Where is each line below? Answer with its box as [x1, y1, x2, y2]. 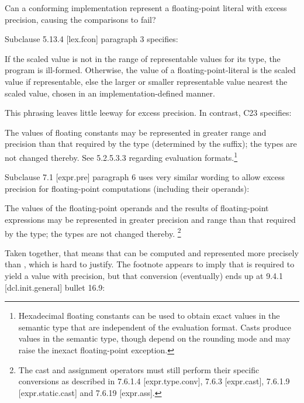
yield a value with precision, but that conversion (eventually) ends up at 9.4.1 [5, 270, 283, 281]
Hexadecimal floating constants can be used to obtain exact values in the [18, 309, 280, 322]
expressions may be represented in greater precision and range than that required [5, 213, 296, 225]
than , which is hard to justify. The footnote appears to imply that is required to [5, 258, 295, 270]
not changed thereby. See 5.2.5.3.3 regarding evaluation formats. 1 [5, 149, 238, 163]
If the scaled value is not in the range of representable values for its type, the [5, 52, 281, 64]
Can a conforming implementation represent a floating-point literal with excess [5, 2, 287, 13]
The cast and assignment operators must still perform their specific [18, 363, 260, 376]
